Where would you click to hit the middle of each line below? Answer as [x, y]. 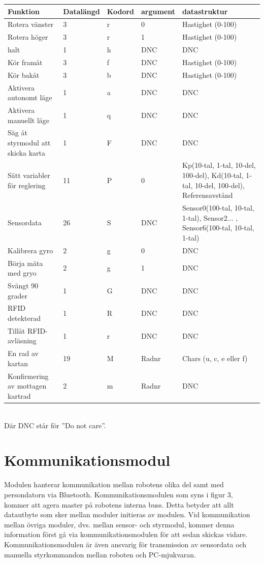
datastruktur [205, 11]
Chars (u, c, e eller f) [215, 358]
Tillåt [16, 330]
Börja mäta [25, 263]
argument [158, 11]
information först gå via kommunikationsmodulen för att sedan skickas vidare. [126, 534]
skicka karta [27, 152]
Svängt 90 [23, 285]
